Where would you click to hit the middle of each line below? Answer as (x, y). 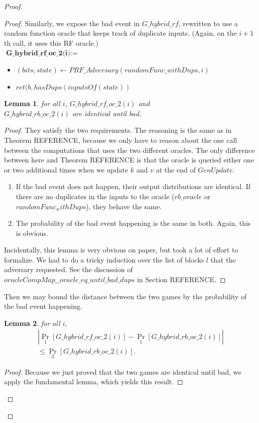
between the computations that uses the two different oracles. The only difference (129, 150)
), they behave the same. (124, 206)
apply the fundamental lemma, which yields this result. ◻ (94, 382)
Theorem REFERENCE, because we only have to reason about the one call (121, 140)
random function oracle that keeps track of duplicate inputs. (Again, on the (120, 33)
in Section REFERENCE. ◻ (181, 279)
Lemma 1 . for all (32, 103)
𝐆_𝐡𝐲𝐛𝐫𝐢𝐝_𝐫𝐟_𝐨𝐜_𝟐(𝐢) (38, 54)
